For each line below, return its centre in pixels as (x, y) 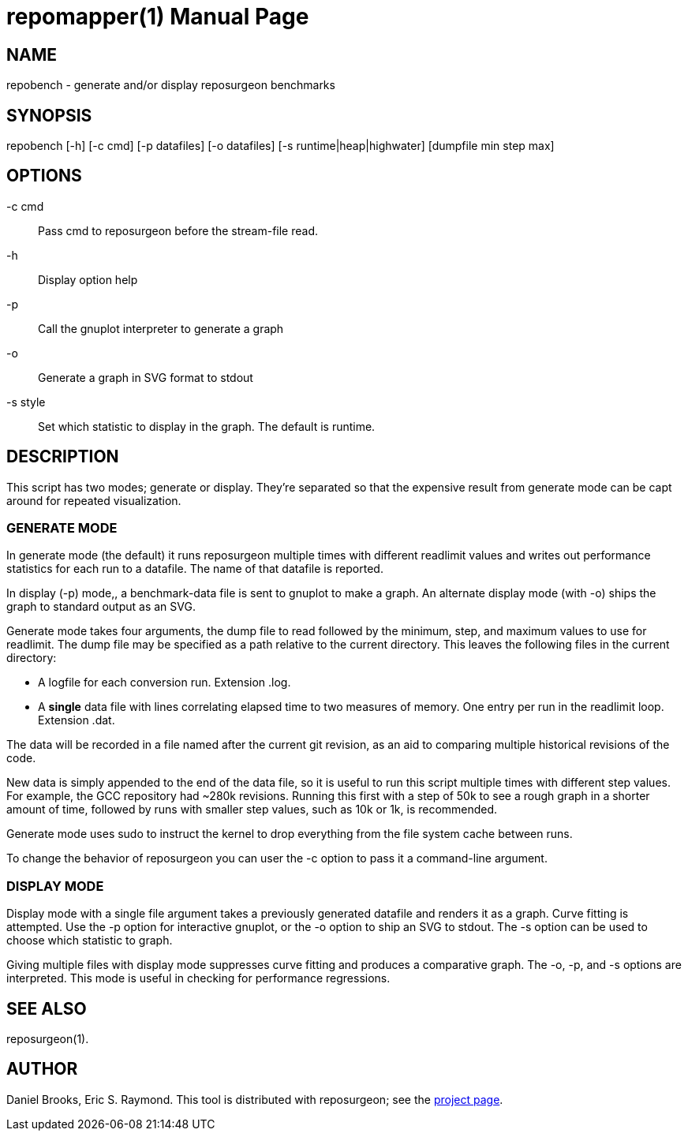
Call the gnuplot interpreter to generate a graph (161, 328)
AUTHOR (42, 1069)
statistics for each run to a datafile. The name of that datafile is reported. (195, 569)
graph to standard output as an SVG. (101, 607)
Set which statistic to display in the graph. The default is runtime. (207, 426)
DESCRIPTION (63, 457)
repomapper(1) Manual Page (158, 17)
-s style (26, 402)
